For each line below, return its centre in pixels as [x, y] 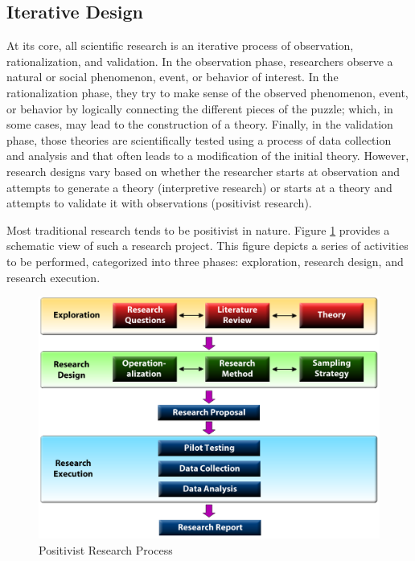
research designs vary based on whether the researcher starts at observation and [203, 171]
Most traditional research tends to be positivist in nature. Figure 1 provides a [198, 229]
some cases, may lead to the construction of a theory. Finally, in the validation [200, 124]
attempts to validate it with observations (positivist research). [159, 203]
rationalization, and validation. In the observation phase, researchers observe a [200, 61]
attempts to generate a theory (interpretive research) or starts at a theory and [199, 187]
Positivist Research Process [106, 549]
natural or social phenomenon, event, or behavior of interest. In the [173, 77]
